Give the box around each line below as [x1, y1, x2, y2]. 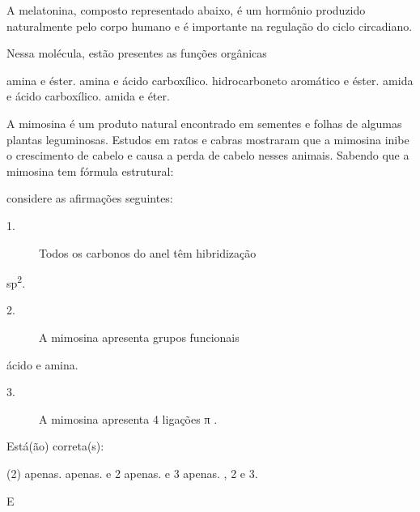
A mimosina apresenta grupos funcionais [39, 328, 240, 345]
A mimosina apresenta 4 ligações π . [39, 410, 218, 427]
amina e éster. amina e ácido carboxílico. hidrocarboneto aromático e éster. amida [6, 71, 414, 88]
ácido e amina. [6, 356, 78, 373]
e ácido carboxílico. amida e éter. [6, 87, 170, 105]
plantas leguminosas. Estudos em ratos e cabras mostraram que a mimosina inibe [6, 130, 409, 147]
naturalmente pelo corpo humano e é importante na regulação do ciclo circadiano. [6, 17, 413, 34]
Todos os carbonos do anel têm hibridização [39, 244, 257, 261]
